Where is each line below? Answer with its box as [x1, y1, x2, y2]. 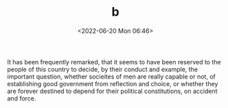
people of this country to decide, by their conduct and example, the [7, 65, 198, 73]
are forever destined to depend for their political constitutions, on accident [7, 87, 218, 95]
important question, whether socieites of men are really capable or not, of [7, 72, 216, 81]
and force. [7, 94, 36, 103]
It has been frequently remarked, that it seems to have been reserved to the [7, 57, 221, 66]
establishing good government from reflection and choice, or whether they [7, 79, 218, 87]
